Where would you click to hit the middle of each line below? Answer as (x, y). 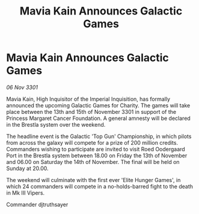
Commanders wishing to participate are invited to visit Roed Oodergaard (96, 149)
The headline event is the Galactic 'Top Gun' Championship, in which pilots (99, 136)
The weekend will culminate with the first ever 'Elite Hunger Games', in (93, 180)
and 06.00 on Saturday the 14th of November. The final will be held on (93, 162)
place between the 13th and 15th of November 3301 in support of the (91, 112)
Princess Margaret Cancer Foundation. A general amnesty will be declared (98, 118)
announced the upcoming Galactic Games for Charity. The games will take (98, 105)
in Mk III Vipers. (26, 193)
